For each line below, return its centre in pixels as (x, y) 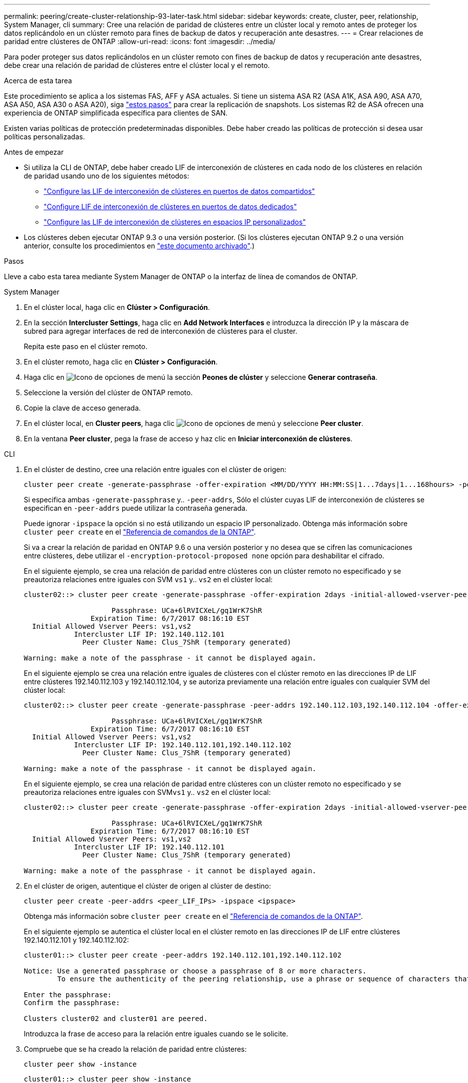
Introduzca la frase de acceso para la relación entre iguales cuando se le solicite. (156, 1034)
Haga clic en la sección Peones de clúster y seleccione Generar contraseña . (201, 377)
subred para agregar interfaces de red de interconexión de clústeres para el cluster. (161, 331)
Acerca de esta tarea (38, 81)
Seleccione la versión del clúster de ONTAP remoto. (108, 392)
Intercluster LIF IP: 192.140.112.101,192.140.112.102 (183, 745)
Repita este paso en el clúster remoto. (86, 346)
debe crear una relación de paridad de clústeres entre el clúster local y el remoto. (137, 65)
